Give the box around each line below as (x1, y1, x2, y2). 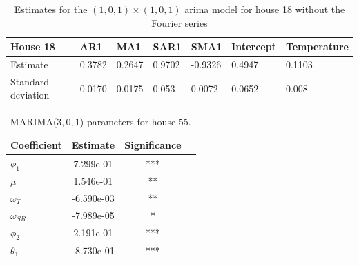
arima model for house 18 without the (184, 2, 345, 16)
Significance (124, 138, 182, 152)
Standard (10, 74, 50, 88)
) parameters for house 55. (79, 114, 191, 128)
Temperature (285, 39, 349, 54)
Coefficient (10, 138, 62, 152)
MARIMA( (10, 114, 57, 128)
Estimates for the (14, 2, 88, 16)
